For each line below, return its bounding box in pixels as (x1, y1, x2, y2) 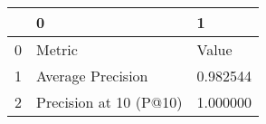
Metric (36, 39, 78, 60)
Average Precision (36, 65, 148, 86)
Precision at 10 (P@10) (36, 91, 183, 112)
